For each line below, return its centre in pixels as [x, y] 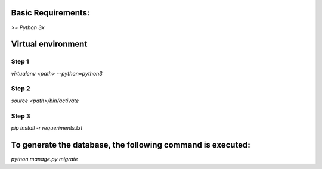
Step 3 [21, 116]
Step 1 [20, 61]
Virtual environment [49, 44]
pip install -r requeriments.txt [47, 127]
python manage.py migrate [44, 159]
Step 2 [21, 89]
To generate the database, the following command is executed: [131, 145]
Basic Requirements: [50, 13]
